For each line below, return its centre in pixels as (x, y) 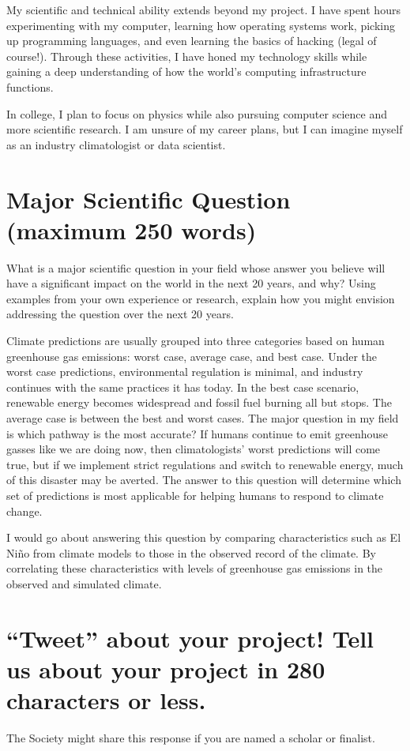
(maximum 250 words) (132, 229)
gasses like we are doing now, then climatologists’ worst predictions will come (194, 449)
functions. (30, 86)
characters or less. (106, 700)
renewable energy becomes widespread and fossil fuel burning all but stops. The (199, 402)
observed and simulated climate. (84, 583)
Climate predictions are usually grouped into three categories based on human (196, 341)
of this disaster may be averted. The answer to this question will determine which (204, 480)
